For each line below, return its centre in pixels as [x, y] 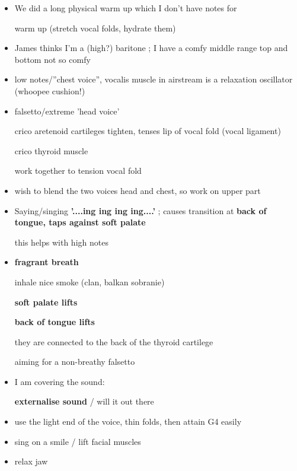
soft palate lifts [46, 302]
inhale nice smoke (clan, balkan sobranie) [90, 281]
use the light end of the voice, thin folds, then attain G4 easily [128, 421]
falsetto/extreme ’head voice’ [67, 111]
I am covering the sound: [60, 381]
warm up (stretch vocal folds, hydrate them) [95, 28]
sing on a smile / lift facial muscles [78, 441]
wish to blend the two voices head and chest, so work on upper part [138, 190]
